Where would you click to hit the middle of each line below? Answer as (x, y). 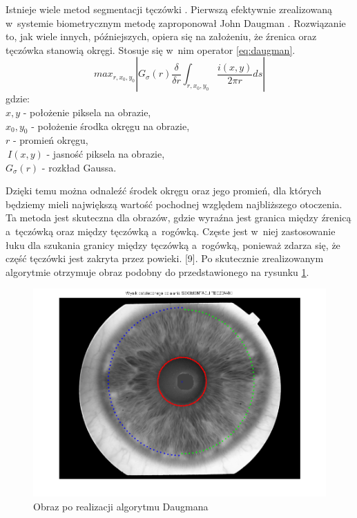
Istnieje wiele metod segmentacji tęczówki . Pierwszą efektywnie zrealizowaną (169, 9)
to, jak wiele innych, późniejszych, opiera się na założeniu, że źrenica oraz (161, 36)
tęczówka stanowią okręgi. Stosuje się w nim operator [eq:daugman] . (151, 49)
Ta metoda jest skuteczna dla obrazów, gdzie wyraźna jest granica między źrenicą (178, 218)
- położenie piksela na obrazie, (87, 112)
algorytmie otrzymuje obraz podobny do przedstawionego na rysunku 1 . (157, 271)
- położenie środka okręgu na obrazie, (110, 126)
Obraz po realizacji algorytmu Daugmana (121, 506)
